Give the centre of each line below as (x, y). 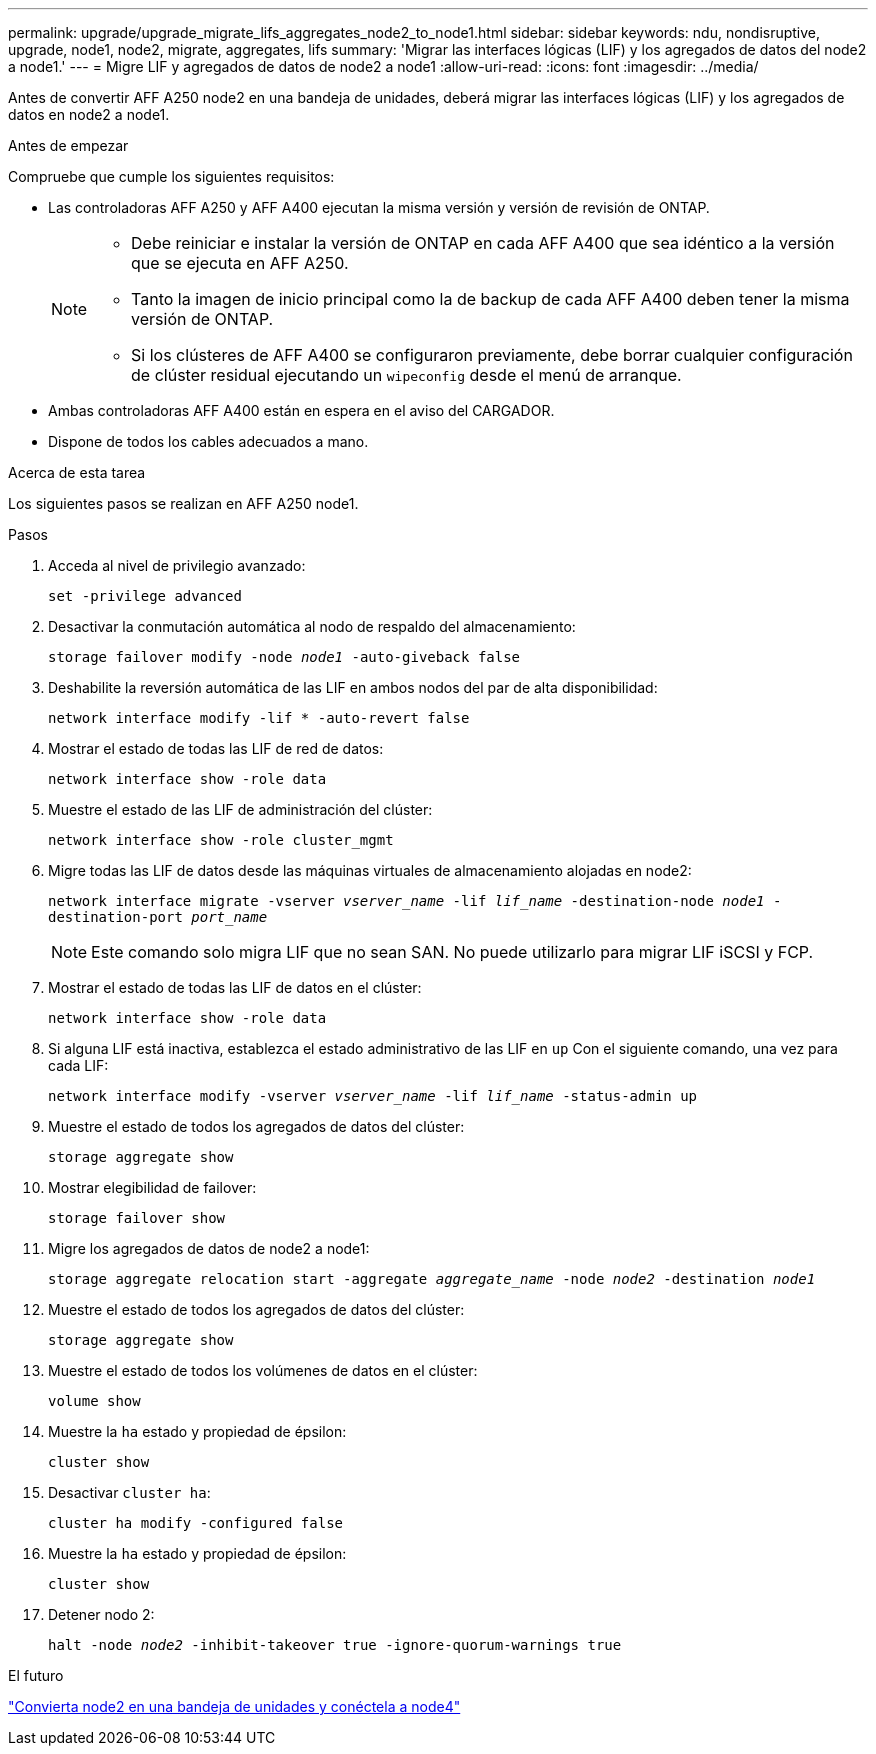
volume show (94, 1401)
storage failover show (137, 1218)
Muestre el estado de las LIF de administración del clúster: (240, 809)
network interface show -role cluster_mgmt (221, 840)
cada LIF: (78, 1065)
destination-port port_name (158, 917)
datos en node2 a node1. (89, 114)
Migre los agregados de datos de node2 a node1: (209, 1248)
